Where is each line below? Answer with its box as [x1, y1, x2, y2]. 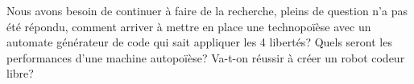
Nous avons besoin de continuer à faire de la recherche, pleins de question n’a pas [6, 2, 408, 18]
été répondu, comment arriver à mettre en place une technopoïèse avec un [6, 18, 371, 34]
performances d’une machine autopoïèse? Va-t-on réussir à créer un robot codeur [6, 49, 405, 66]
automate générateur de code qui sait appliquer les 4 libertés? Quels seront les [6, 34, 392, 50]
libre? [6, 65, 34, 82]
